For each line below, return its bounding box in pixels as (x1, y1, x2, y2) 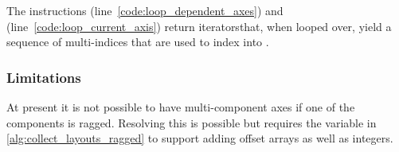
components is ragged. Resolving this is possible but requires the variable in (6, 114, 377, 131)
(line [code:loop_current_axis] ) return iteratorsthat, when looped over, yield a (6, 18, 392, 34)
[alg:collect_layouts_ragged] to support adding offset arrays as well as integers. (6, 130, 393, 146)
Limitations (6, 67, 81, 87)
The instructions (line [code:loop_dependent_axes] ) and (6, 2, 284, 18)
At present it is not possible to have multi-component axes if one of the (6, 99, 355, 115)
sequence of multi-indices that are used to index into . (6, 33, 269, 50)
